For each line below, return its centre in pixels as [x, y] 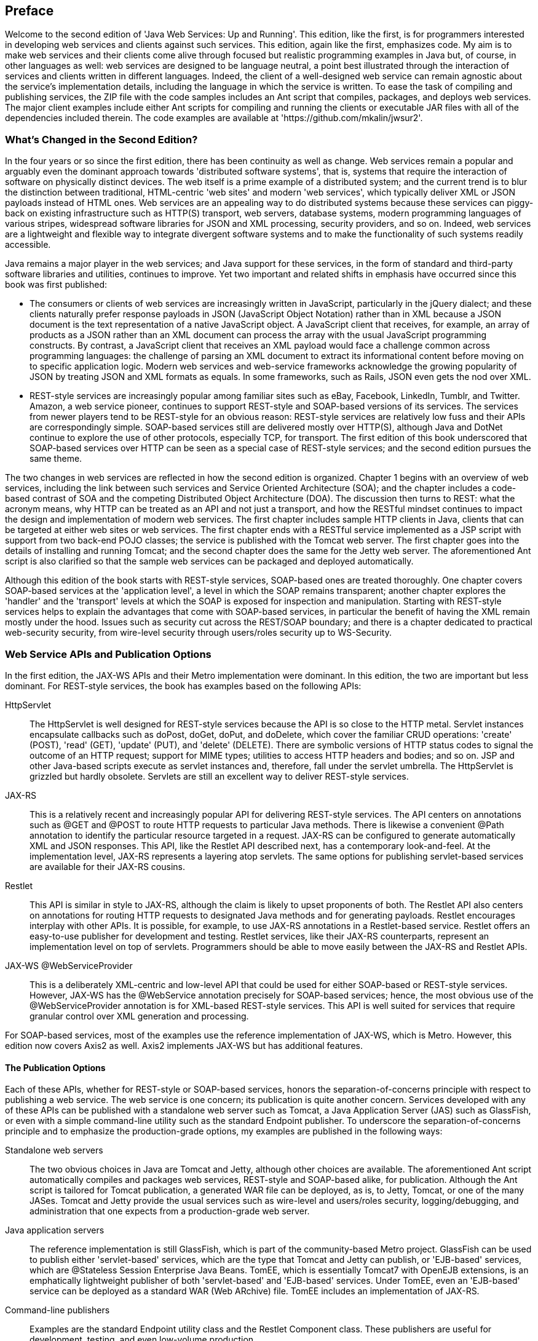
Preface [30, 11]
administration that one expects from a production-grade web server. [170, 1211]
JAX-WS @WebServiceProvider [69, 965]
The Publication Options [55, 1067]
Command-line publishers [57, 1310]
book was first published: [56, 285]
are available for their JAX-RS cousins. [107, 866]
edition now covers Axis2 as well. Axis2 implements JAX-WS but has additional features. [184, 1045]
